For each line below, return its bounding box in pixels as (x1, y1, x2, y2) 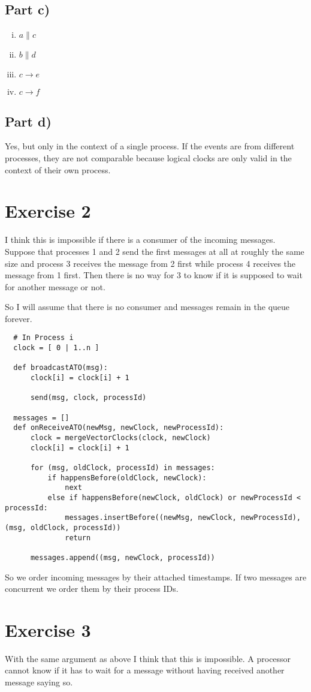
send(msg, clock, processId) (30, 393, 147, 402)
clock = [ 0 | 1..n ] (13, 344, 99, 353)
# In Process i (13, 333, 74, 342)
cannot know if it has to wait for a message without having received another (5, 664, 285, 676)
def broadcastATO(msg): (13, 363, 108, 372)
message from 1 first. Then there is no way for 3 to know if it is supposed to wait (5, 269, 303, 281)
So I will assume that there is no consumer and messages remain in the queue (5, 300, 290, 313)
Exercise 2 (5, 198, 91, 223)
